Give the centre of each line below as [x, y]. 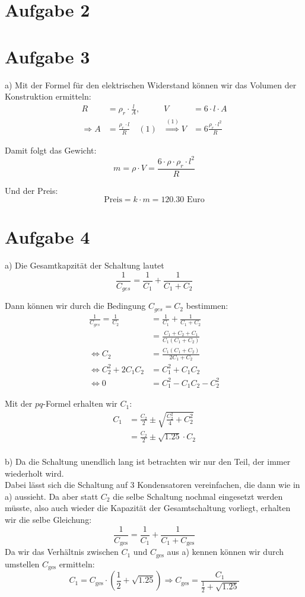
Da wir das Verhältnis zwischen [62, 552]
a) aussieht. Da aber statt [52, 496]
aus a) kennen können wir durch [225, 552]
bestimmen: [207, 306]
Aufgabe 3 [47, 56]
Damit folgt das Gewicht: [51, 150]
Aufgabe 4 [47, 237]
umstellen [22, 564]
